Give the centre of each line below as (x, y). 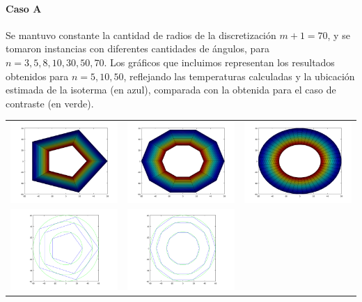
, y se (339, 35)
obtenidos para (37, 76)
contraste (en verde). (50, 103)
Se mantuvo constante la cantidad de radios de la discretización (141, 35)
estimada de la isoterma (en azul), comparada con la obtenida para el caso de (171, 90)
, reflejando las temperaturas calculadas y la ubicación (239, 76)
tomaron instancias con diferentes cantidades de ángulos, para (137, 48)
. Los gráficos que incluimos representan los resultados (219, 62)
